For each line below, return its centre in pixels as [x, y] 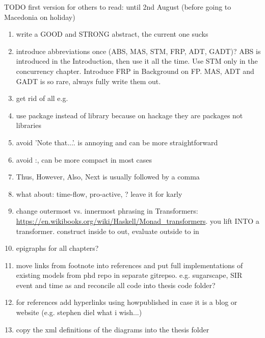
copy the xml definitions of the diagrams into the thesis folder [113, 329]
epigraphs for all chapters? [57, 248]
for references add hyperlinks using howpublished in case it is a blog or [127, 302]
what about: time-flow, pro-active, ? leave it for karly [99, 193]
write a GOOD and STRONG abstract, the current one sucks [112, 34]
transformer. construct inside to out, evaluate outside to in [108, 231]
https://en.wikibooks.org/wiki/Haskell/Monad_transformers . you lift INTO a [138, 220]
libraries [29, 125]
